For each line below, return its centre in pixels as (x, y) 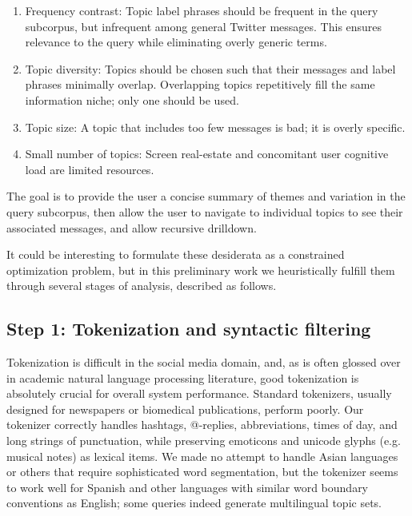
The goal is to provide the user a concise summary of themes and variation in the (206, 196)
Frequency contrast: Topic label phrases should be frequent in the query (202, 10)
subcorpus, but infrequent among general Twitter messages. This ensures (204, 26)
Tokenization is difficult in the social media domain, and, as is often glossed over (204, 362)
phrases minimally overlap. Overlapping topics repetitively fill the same (200, 84)
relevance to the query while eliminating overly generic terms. (176, 42)
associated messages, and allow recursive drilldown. (132, 227)
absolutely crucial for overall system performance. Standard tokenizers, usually (199, 393)
